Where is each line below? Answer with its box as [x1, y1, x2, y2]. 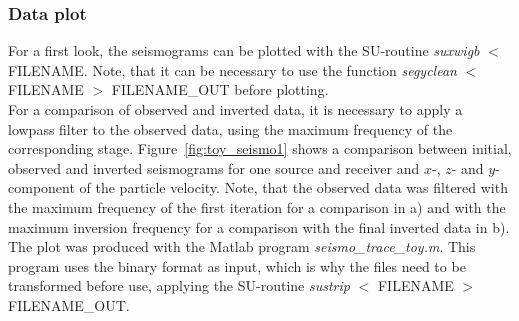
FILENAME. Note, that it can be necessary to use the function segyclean [8, 59, 457, 80]
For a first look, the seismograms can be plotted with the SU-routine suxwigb [8, 40, 480, 61]
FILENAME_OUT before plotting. [111, 79, 329, 100]
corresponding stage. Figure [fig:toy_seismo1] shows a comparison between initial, [8, 138, 512, 159]
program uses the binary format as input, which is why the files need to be [8, 255, 466, 276]
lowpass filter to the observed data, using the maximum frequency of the [8, 118, 453, 139]
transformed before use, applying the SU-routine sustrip [8, 275, 350, 296]
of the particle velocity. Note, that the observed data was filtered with [79, 177, 508, 198]
